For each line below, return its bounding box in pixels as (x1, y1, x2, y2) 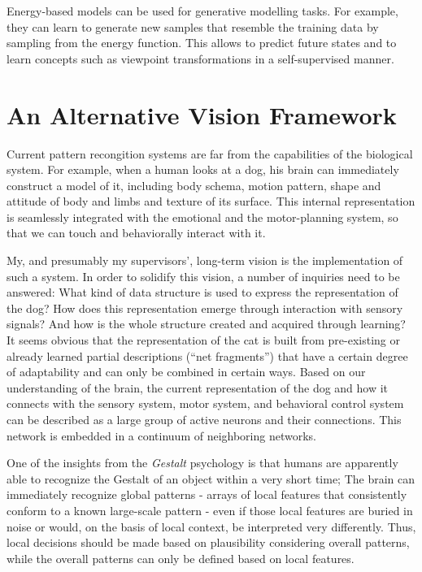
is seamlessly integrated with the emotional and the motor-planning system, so (7, 208, 398, 225)
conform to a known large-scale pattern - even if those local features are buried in (7, 501, 413, 518)
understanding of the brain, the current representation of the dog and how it (7, 379, 389, 396)
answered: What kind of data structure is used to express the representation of (7, 284, 398, 301)
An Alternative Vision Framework (7, 97, 397, 131)
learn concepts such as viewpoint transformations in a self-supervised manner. (7, 50, 394, 67)
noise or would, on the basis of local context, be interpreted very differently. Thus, (7, 518, 416, 535)
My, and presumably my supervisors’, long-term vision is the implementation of (7, 252, 403, 269)
